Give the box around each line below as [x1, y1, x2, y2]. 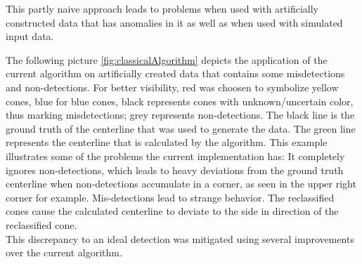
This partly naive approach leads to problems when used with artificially [6, 1, 318, 15]
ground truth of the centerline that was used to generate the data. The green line [6, 121, 356, 136]
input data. [6, 29, 54, 44]
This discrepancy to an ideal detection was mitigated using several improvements [6, 231, 354, 246]
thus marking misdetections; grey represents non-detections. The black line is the [6, 107, 355, 122]
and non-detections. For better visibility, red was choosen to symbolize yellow [6, 79, 339, 94]
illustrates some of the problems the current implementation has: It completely [6, 148, 345, 163]
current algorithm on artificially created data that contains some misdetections [6, 66, 345, 81]
